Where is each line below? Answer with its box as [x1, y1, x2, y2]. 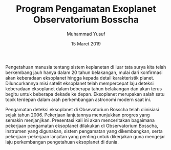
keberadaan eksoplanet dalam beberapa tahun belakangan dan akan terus [5, 85, 162, 92]
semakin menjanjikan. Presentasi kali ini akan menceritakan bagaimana [5, 117, 155, 123]
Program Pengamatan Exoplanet [16, 3, 156, 15]
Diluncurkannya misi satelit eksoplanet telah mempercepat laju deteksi [5, 80, 154, 86]
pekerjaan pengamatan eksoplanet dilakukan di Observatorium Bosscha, [5, 122, 159, 129]
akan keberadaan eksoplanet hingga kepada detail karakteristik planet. [5, 74, 155, 81]
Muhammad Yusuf [66, 31, 106, 37]
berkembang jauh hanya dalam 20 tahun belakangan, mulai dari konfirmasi [5, 69, 163, 76]
